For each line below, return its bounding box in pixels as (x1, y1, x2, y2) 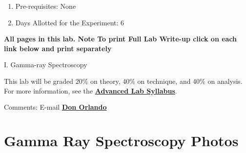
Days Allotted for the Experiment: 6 (15, 17, 124, 27)
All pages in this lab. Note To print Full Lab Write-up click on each (4, 34, 237, 44)
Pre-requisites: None (15, 1, 76, 11)
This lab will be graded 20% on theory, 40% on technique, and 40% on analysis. (4, 76, 243, 86)
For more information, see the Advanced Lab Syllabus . (4, 85, 177, 96)
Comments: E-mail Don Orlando (4, 102, 107, 112)
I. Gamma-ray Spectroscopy (4, 59, 87, 70)
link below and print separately (4, 43, 112, 53)
